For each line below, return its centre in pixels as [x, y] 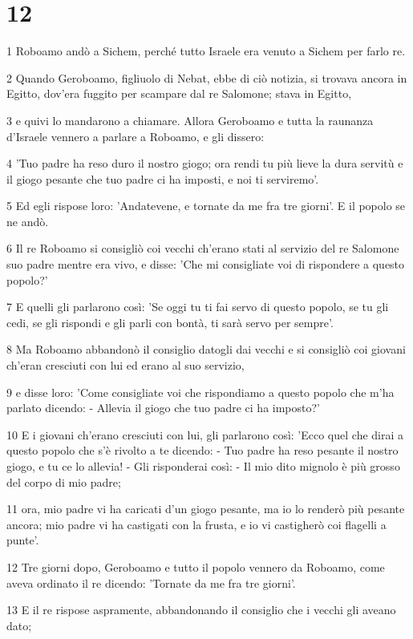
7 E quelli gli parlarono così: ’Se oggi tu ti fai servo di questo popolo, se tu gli [198, 307]
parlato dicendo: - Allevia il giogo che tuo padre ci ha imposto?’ [163, 408]
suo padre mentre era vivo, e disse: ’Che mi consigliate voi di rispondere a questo [206, 264]
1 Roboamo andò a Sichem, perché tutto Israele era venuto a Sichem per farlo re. [206, 51]
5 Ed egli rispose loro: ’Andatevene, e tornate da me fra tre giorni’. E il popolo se [206, 206]
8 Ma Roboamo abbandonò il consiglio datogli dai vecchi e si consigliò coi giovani [206, 349]
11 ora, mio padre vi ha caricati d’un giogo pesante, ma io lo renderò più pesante [206, 509]
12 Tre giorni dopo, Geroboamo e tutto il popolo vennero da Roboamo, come [196, 566]
